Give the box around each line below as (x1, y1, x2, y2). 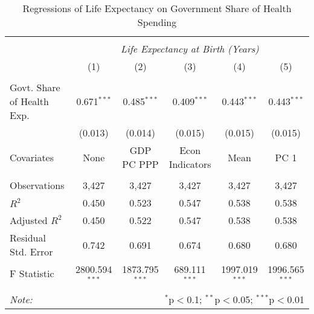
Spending (137, 15, 177, 29)
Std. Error (10, 245, 53, 258)
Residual (10, 231, 46, 245)
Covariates (10, 150, 54, 164)
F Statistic (10, 266, 54, 281)
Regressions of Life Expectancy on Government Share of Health (22, 1, 292, 15)
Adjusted (10, 213, 48, 227)
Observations (10, 178, 65, 192)
